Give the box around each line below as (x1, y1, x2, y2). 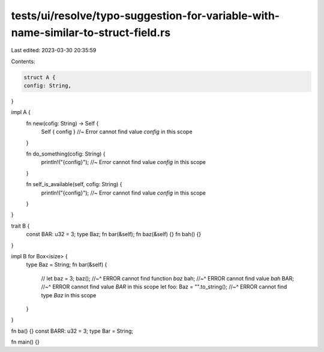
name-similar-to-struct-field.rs (11, 26, 171, 39)
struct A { (23, 74, 56, 80)
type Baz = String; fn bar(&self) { (26, 261, 107, 269)
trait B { (11, 222, 30, 229)
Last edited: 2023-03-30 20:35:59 (11, 47, 97, 54)
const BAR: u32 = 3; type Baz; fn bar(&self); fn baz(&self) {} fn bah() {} (26, 231, 202, 238)
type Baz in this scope (41, 291, 97, 299)
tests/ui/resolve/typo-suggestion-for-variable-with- (11, 9, 280, 22)
